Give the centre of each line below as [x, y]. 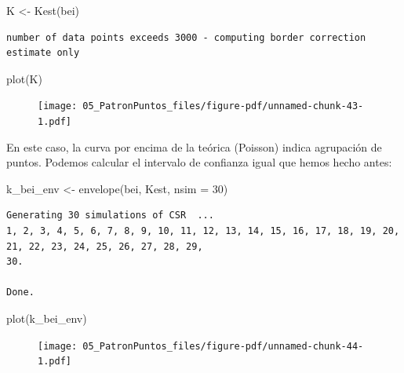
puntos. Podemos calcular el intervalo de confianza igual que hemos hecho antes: [199, 162]
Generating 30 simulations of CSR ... [110, 216]
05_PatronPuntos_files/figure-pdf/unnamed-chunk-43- [223, 106]
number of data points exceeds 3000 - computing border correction [186, 37]
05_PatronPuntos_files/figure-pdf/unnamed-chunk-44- [223, 346]
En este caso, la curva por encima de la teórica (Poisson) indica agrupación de [194, 146]
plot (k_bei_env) [47, 318]
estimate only [43, 53]
